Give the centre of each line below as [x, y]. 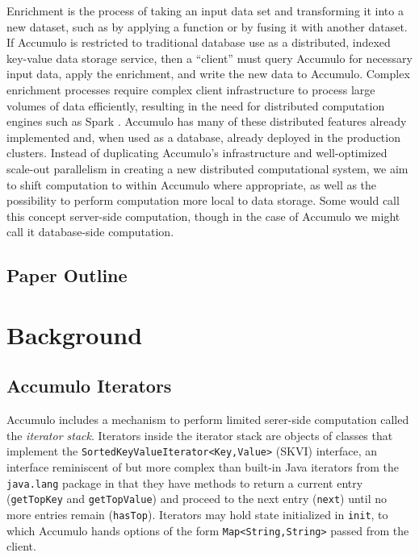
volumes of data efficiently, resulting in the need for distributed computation [196, 105]
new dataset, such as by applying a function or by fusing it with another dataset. [207, 26]
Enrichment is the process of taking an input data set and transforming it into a [205, 10]
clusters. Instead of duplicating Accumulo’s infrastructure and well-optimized [197, 153]
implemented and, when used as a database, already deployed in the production [203, 137]
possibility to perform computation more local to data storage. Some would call [203, 200]
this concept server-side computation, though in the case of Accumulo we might [203, 216]
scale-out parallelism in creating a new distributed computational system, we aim [207, 168]
